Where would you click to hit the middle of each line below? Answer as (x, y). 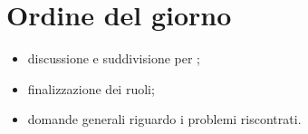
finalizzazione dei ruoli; (91, 88)
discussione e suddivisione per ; (114, 58)
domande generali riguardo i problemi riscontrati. (164, 119)
